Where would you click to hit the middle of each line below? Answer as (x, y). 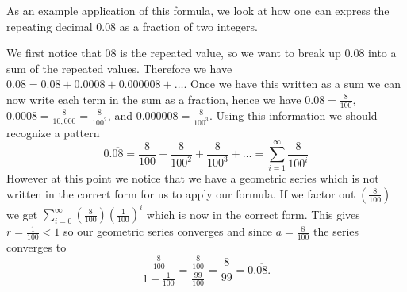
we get (22, 214)
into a (382, 53)
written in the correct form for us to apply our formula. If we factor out (181, 193)
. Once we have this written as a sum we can (292, 84)
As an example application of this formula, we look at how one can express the (198, 10)
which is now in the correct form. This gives (253, 214)
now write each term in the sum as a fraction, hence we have (154, 99)
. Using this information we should (293, 115)
